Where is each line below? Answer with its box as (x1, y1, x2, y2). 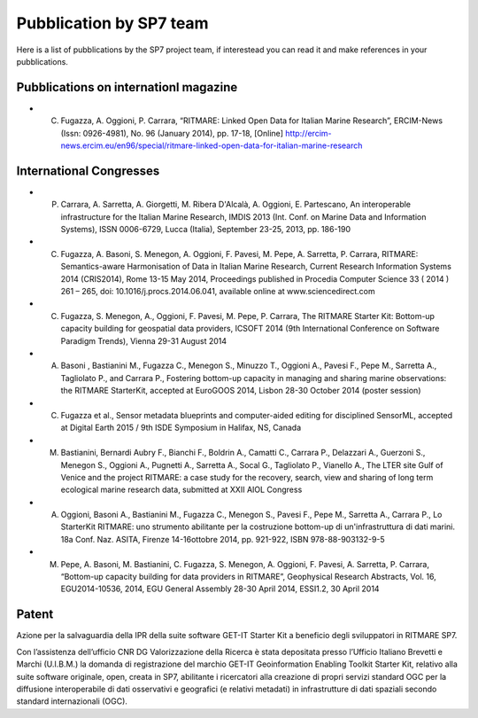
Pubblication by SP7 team (16, 13, 209, 33)
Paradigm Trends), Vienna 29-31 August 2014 (60, 335, 227, 346)
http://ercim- (284, 128, 332, 138)
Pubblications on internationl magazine (16, 80, 238, 95)
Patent (16, 607, 54, 622)
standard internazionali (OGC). (16, 696, 128, 706)
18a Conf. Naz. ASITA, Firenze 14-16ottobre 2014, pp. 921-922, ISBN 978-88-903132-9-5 (60, 534, 385, 544)
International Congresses (16, 163, 160, 178)
